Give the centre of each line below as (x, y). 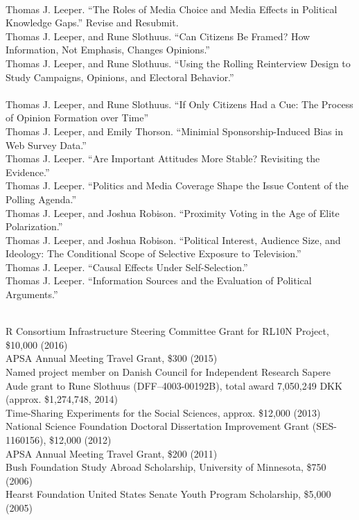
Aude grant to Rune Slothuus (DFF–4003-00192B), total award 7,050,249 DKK (174, 385)
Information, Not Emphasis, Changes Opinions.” (108, 50)
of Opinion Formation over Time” (77, 118)
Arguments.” (32, 294)
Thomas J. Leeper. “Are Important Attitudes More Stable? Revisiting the (163, 158)
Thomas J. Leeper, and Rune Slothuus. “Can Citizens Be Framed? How (158, 36)
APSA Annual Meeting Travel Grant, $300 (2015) (112, 358)
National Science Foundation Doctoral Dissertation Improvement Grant (158, 426)
